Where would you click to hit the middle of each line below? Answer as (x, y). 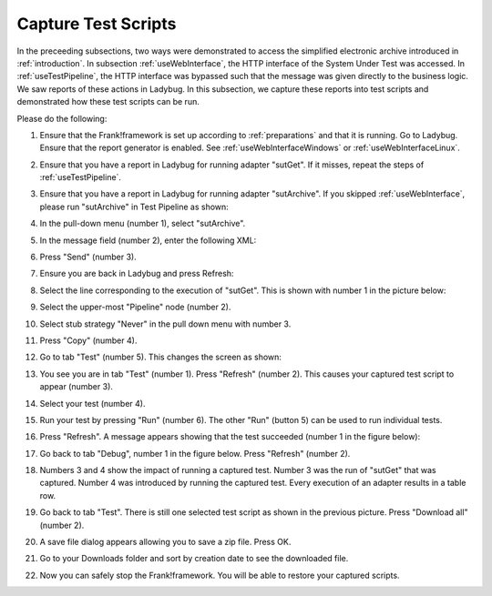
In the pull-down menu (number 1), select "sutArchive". (143, 224)
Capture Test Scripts (97, 24)
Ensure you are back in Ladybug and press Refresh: (137, 274)
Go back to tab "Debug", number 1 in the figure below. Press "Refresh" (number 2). (195, 453)
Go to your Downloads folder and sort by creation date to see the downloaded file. (194, 559)
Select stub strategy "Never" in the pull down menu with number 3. (165, 324)
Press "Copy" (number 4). (88, 340)
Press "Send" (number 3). (88, 257)
